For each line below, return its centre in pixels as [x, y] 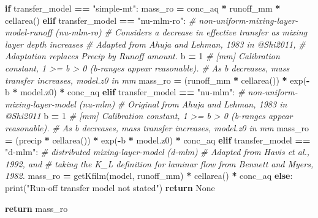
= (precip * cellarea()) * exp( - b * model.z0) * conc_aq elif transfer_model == [158, 140]
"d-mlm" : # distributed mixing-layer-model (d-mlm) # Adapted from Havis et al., [157, 152]
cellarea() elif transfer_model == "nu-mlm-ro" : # [100, 20]
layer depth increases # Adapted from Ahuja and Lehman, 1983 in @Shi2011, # [155, 44]
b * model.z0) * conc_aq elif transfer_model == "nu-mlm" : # [125, 92]
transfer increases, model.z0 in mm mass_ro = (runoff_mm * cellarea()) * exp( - [157, 80]
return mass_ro [36, 208]
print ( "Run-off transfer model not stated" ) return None [110, 187]
